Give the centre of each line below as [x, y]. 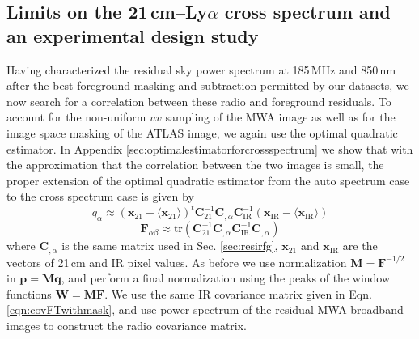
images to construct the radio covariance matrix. [127, 326]
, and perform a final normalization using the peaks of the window [226, 278]
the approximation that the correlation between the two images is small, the [195, 165]
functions [29, 293]
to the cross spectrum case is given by [100, 196]
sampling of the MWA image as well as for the [280, 117]
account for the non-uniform [76, 117]
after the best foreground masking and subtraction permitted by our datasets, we [208, 85]
